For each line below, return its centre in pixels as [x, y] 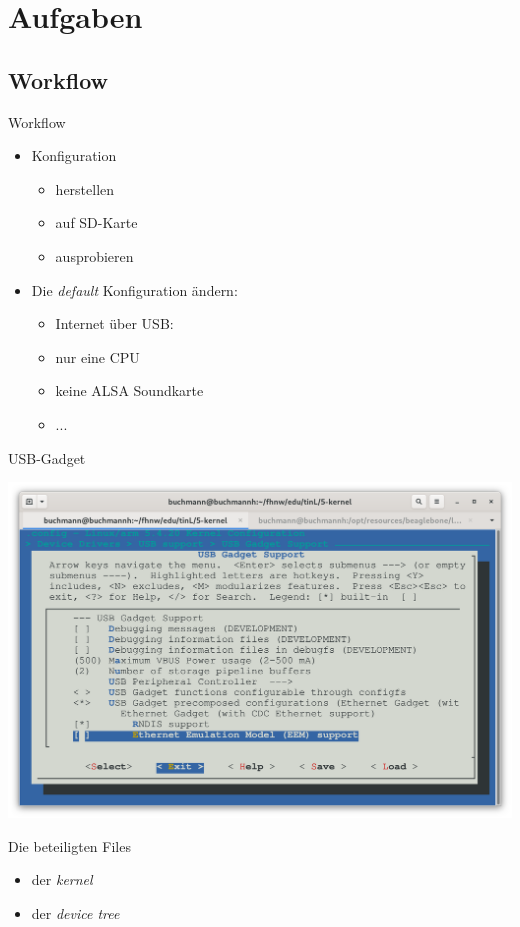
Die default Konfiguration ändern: [134, 289]
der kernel [62, 879]
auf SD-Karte [96, 222]
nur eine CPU [97, 356]
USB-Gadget [47, 457]
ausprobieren [94, 255]
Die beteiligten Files [69, 845]
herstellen [85, 188]
